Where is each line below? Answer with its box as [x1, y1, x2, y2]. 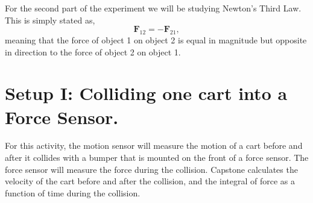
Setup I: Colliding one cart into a [5, 81, 288, 105]
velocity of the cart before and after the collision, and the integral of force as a [5, 175, 296, 187]
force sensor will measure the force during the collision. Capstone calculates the [5, 163, 298, 175]
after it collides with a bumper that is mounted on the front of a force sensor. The [5, 151, 309, 164]
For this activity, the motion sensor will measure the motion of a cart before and [5, 139, 303, 152]
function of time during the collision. [5, 186, 141, 199]
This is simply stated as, [5, 13, 95, 26]
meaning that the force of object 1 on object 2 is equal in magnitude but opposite [5, 33, 307, 46]
